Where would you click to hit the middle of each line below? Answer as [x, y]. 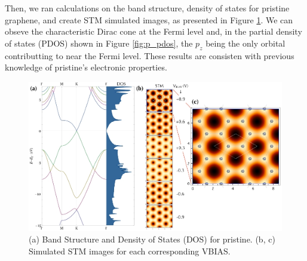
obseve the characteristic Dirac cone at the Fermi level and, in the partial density [153, 31]
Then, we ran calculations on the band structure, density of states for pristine [147, 8]
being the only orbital [245, 43]
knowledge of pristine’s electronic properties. [86, 67]
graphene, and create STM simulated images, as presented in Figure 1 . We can [149, 19]
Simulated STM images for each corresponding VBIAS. [130, 251]
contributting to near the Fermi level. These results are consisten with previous [150, 55]
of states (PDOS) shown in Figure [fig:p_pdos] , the [99, 43]
